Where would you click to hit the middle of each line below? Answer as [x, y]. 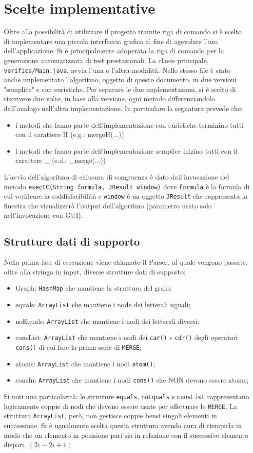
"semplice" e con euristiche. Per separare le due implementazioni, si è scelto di [120, 89]
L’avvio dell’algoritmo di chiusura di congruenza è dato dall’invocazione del [117, 176]
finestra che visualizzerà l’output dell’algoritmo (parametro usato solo [108, 205]
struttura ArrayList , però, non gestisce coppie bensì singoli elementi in [111, 416]
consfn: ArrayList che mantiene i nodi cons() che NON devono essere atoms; [132, 380]
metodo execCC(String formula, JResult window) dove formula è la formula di [127, 186]
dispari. [15, 444]
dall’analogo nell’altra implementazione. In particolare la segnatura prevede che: [123, 108]
